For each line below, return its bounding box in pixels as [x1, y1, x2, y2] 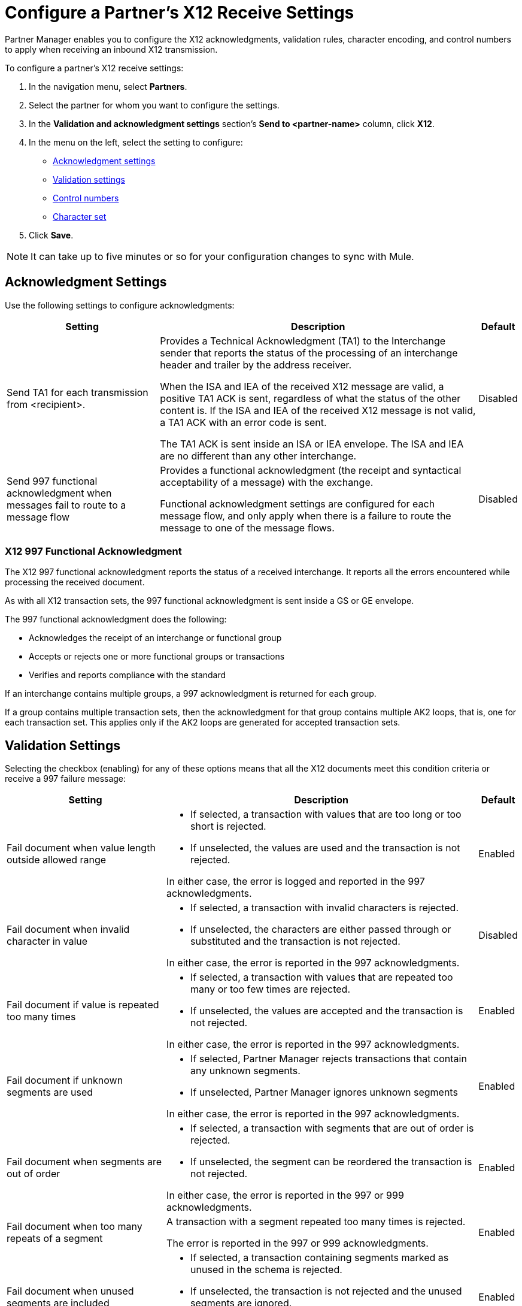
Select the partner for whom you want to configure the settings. [29, 99, 280, 110]
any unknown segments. [190, 1065, 301, 1077]
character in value [7, 935, 88, 948]
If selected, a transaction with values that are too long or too [190, 808, 462, 821]
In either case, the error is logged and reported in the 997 [166, 875, 425, 888]
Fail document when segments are [7, 1156, 162, 1168]
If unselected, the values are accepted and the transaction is [190, 1005, 463, 1017]
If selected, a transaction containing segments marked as [190, 1251, 449, 1264]
